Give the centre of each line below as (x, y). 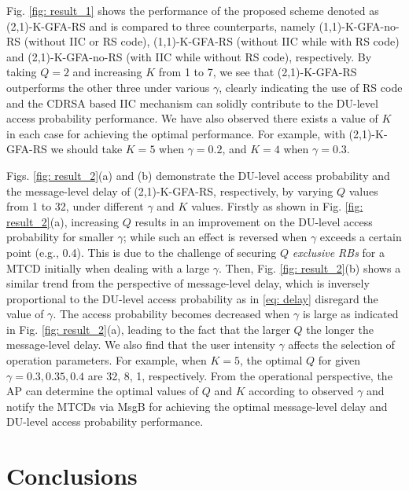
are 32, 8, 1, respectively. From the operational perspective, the (240, 375)
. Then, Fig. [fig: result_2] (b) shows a (310, 267)
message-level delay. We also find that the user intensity (141, 344)
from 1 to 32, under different (75, 206)
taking (22, 72)
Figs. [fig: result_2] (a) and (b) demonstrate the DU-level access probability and (198, 175)
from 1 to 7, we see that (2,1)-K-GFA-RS (258, 72)
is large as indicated (350, 314)
